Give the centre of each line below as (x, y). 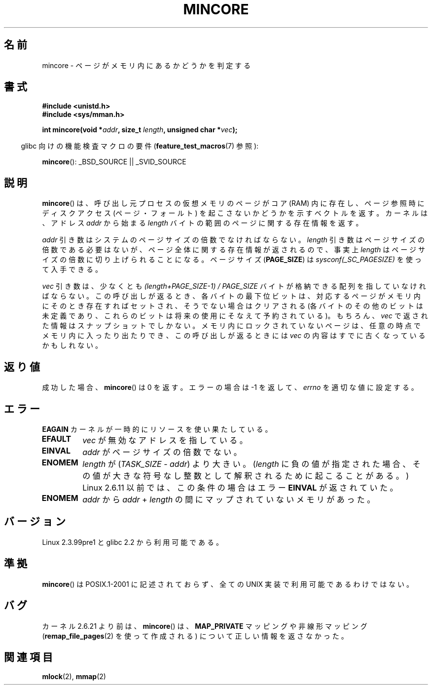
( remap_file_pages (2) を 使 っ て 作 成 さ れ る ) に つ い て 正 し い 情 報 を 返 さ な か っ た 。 (195, 636)
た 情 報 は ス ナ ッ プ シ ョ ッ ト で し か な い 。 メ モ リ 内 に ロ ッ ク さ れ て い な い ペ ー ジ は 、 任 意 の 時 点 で (231, 326)
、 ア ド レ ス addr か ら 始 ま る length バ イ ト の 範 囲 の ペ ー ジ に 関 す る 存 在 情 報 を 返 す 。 (202, 223)
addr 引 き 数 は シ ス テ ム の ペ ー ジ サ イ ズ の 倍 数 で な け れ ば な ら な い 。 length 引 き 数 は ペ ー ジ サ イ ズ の (234, 240)
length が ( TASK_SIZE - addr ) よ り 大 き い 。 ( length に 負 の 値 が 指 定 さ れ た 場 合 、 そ (252, 464)
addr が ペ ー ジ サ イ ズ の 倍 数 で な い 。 (162, 452)
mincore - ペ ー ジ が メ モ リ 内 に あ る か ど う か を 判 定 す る (146, 65)
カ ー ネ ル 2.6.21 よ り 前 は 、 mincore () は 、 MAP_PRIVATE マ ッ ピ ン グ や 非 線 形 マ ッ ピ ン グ (205, 626)
